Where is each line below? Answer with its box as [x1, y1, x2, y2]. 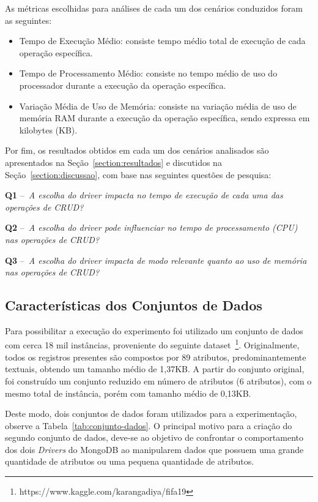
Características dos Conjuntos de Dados [5, 296, 262, 315]
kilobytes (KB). [19, 123, 78, 136]
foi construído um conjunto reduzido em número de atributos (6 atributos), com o [5, 374, 312, 387]
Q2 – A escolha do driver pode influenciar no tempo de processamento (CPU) [5, 221, 298, 234]
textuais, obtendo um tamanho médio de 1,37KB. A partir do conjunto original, [5, 362, 305, 375]
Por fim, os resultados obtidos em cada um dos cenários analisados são [5, 144, 269, 157]
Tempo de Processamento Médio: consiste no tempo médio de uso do [19, 67, 278, 80]
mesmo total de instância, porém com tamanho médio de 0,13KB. [5, 386, 251, 399]
